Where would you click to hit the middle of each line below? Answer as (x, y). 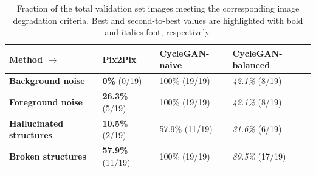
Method (26, 59)
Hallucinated (36, 123)
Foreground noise (46, 101)
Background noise (47, 81)
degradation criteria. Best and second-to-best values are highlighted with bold (158, 20)
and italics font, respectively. (158, 32)
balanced (251, 65)
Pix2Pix (119, 59)
